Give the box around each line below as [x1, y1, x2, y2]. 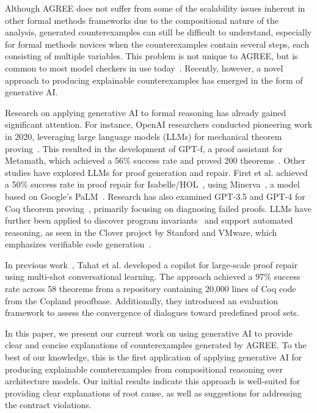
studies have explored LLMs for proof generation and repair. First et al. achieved [5, 166, 308, 178]
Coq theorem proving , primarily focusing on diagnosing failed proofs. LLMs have [5, 202, 312, 214]
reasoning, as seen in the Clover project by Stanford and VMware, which [5, 225, 277, 238]
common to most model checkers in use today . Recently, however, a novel [5, 61, 283, 74]
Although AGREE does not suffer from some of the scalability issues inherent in [5, 2, 305, 14]
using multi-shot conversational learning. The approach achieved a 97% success [5, 270, 301, 283]
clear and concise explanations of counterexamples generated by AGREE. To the [5, 338, 307, 351]
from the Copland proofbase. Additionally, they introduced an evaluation [5, 294, 279, 307]
